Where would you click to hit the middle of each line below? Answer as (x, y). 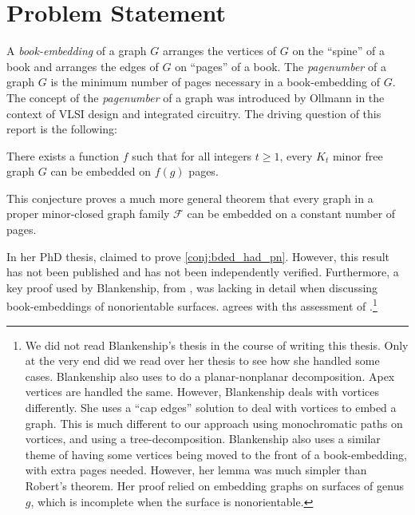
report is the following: (62, 129)
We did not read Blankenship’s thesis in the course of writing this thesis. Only (217, 345)
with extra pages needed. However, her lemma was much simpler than (196, 470)
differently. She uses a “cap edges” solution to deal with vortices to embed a (211, 408)
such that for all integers (192, 155)
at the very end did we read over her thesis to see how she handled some (202, 360)
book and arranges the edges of (83, 66)
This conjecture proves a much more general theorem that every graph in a (190, 198)
